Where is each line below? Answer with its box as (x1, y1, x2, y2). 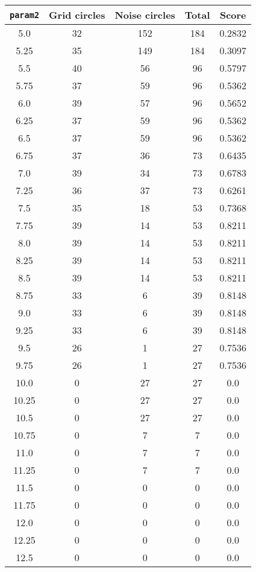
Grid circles (49, 8, 105, 22)
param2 (10, 10, 40, 20)
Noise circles (114, 8, 175, 22)
